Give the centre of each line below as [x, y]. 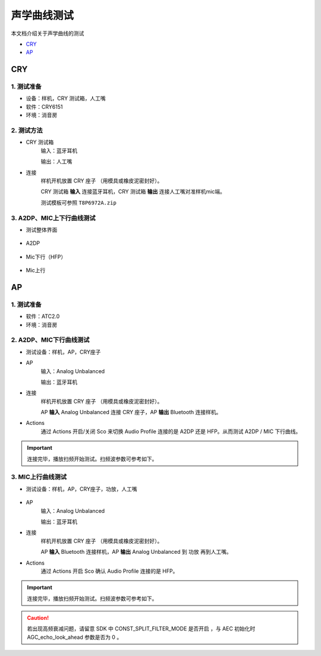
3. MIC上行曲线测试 [39, 477]
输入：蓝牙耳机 [59, 150]
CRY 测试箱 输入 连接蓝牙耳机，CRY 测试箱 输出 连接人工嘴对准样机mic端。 [133, 192]
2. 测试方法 [27, 131]
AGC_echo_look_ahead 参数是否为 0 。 [75, 637]
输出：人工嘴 [56, 162]
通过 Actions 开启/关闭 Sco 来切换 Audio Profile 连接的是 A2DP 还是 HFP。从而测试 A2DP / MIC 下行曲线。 [171, 431]
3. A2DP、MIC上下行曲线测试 [53, 218]
